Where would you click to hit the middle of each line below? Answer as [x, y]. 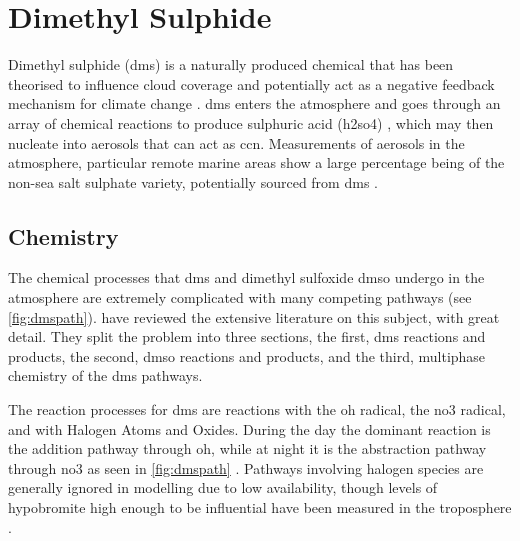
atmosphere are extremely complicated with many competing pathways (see [240, 297]
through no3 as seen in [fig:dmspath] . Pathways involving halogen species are [246, 467]
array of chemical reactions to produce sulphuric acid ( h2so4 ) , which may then [251, 122]
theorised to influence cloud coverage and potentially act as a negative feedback [251, 83]
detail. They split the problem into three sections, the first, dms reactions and [247, 336]
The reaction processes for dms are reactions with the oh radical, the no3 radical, [257, 409]
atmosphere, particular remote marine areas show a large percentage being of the [256, 162]
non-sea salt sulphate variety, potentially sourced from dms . [193, 181]
